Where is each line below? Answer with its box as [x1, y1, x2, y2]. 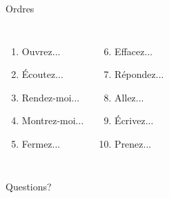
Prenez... [115, 136, 152, 150]
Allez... [115, 90, 144, 104]
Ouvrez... [21, 43, 61, 58]
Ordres [6, 1, 34, 15]
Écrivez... [115, 113, 154, 128]
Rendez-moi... [21, 90, 80, 104]
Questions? [6, 179, 52, 193]
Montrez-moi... [21, 113, 84, 128]
